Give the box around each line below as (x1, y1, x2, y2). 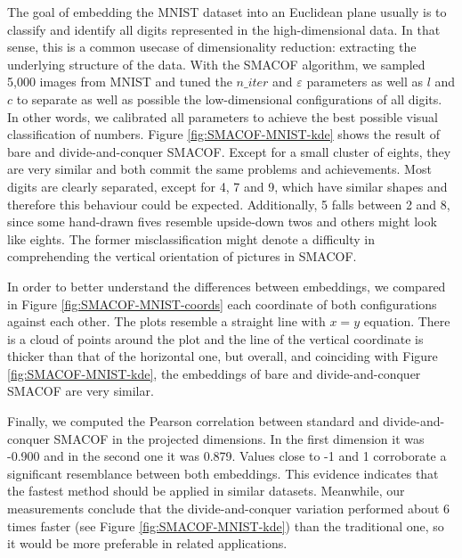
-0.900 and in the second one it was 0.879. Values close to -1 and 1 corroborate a (7, 447, 447, 465)
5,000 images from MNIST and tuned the (7, 72, 232, 91)
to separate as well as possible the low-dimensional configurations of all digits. (16, 89, 442, 108)
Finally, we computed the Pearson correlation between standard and (7, 412, 379, 431)
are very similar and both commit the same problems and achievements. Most (7, 160, 432, 178)
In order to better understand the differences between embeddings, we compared (7, 276, 446, 295)
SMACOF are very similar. (7, 382, 154, 400)
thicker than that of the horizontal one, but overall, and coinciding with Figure (7, 347, 438, 365)
